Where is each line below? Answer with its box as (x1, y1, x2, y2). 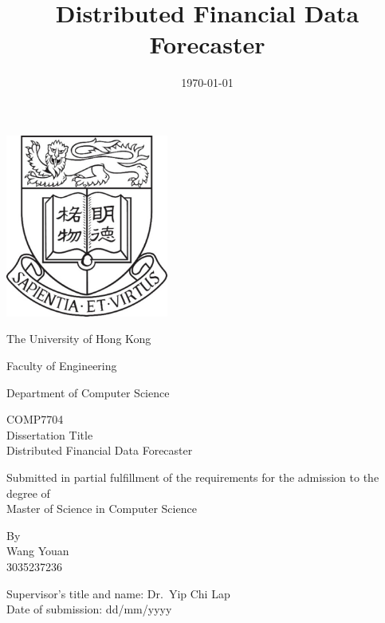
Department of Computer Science (6, 384, 170, 400)
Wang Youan (6, 542, 69, 559)
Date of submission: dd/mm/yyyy (6, 601, 172, 617)
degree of (6, 484, 50, 501)
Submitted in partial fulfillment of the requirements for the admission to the (6, 469, 379, 486)
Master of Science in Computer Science (6, 500, 197, 517)
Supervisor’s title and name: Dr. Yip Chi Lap (6, 585, 230, 601)
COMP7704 (6, 411, 64, 428)
